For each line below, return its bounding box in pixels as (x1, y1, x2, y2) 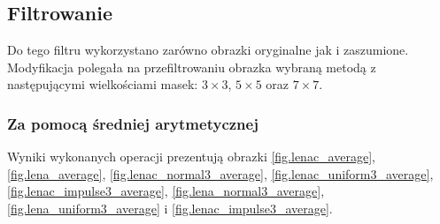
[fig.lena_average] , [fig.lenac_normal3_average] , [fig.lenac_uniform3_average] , (7, 164, 434, 183)
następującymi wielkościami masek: (7, 75, 198, 93)
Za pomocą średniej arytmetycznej (7, 112, 259, 134)
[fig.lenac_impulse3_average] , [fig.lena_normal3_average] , (7, 182, 325, 200)
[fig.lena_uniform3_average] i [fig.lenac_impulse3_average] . (7, 198, 333, 217)
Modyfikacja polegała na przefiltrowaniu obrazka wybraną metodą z (7, 57, 376, 76)
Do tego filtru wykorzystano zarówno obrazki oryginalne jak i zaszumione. (7, 41, 409, 59)
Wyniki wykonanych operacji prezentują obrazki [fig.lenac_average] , (7, 147, 375, 166)
